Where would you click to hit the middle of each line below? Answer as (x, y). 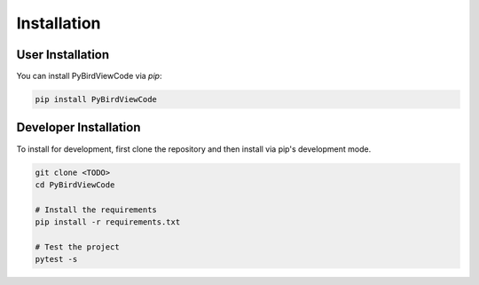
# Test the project (77, 247)
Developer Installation (79, 127)
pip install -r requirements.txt (108, 222)
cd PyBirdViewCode (75, 185)
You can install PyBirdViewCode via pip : (89, 76)
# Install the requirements (96, 210)
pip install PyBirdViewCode (96, 99)
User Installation (63, 55)
